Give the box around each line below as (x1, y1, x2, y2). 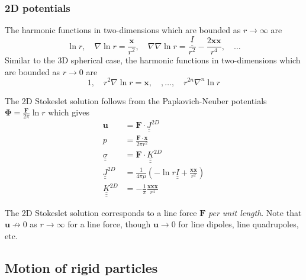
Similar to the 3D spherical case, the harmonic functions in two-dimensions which (5, 54, 301, 66)
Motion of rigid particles (5, 259, 158, 277)
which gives (48, 106, 89, 118)
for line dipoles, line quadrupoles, (178, 218, 299, 230)
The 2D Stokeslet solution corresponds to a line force (5, 206, 197, 218)
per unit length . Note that (208, 206, 302, 218)
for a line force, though (67, 218, 151, 230)
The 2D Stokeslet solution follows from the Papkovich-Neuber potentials (5, 94, 267, 107)
